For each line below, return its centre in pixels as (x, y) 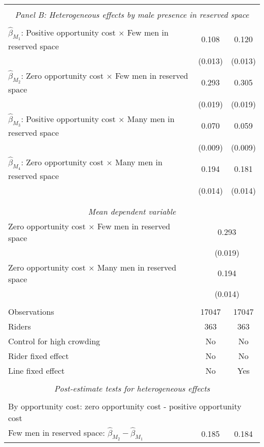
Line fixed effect (37, 370)
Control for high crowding (54, 341)
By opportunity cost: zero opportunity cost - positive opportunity (125, 406)
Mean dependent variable (132, 211)
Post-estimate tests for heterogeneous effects (132, 388)
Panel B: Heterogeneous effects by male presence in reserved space (132, 14)
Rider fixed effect (39, 355)
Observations (31, 311)
